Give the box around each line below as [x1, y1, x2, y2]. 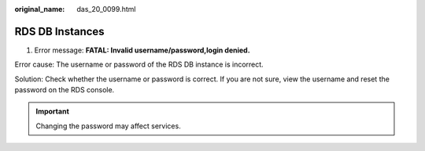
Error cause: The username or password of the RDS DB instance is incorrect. [14, 59, 264, 70]
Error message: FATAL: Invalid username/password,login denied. [34, 45, 251, 55]
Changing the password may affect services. [35, 121, 181, 131]
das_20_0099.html [76, 5, 136, 13]
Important [35, 106, 70, 117]
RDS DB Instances [14, 24, 105, 38]
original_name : [14, 5, 65, 13]
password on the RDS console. [14, 85, 115, 95]
